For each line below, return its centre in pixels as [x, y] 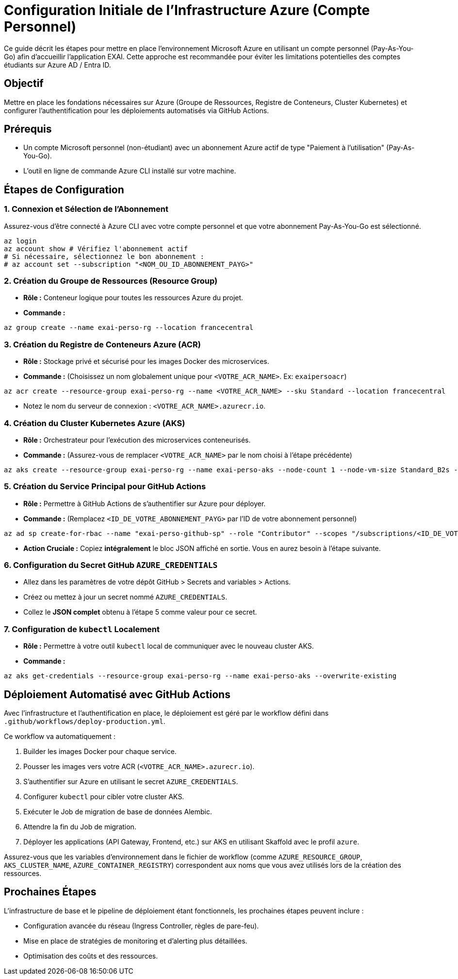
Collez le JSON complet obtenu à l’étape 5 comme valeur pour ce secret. [140, 612]
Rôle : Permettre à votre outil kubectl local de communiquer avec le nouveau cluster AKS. [169, 646]
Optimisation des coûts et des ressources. [91, 956]
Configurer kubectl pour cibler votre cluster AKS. [104, 797]
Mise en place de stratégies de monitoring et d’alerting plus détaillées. [135, 941]
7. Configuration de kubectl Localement [82, 629]
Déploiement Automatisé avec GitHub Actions [117, 694]
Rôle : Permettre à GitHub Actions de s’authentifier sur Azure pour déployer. [145, 503]
